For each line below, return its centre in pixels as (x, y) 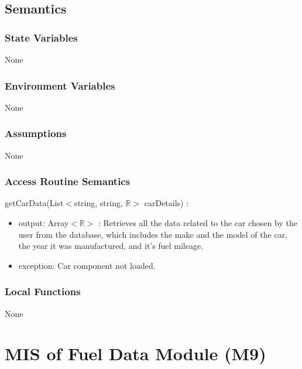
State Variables (41, 37)
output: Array (44, 223)
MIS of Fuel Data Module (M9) (135, 353)
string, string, (99, 203)
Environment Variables (60, 85)
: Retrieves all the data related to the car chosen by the (198, 223)
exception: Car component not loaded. (87, 265)
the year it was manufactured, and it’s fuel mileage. (111, 246)
